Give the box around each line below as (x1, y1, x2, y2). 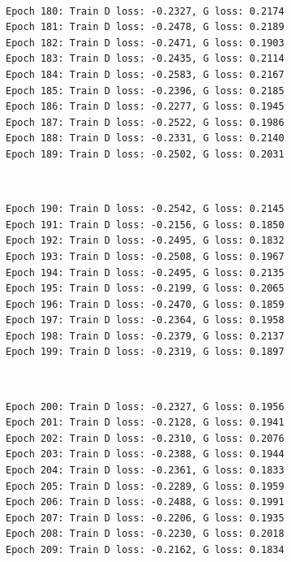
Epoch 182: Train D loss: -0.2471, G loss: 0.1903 (6, 37, 285, 49)
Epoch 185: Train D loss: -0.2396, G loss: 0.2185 (6, 84, 285, 97)
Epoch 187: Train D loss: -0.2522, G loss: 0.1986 (6, 116, 285, 128)
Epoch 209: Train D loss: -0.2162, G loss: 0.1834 (6, 544, 285, 556)
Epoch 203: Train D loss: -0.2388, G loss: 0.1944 (6, 448, 285, 460)
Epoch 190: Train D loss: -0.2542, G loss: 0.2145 (6, 203, 285, 215)
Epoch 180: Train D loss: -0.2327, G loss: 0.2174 (6, 5, 285, 17)
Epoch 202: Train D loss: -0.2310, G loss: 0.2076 (6, 432, 285, 444)
